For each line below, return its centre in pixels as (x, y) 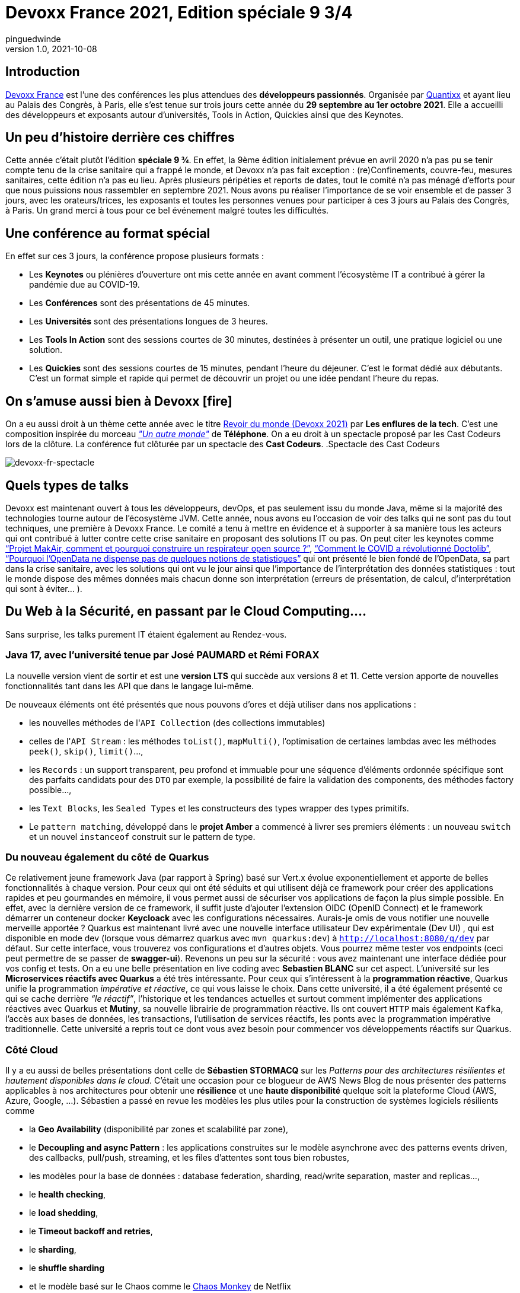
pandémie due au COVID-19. (84, 285)
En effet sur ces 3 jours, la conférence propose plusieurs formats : (135, 256)
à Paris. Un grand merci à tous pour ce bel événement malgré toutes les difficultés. (167, 211)
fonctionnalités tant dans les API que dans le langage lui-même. (130, 686)
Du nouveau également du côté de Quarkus (107, 857)
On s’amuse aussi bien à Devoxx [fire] (119, 401)
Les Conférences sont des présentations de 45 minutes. (140, 303)
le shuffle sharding (67, 1268)
